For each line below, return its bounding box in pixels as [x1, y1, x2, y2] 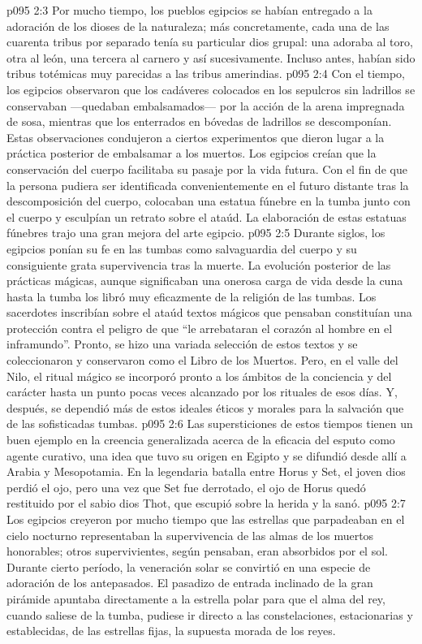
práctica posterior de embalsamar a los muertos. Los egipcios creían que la [6, 145, 377, 162]
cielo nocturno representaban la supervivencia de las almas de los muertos [6, 526, 374, 543]
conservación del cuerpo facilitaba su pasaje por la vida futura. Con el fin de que [6, 160, 407, 177]
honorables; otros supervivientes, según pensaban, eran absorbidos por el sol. [6, 542, 388, 560]
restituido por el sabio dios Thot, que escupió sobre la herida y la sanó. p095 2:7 [6, 495, 406, 512]
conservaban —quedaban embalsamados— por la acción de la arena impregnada [6, 97, 405, 114]
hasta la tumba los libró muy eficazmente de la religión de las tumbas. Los [6, 287, 377, 305]
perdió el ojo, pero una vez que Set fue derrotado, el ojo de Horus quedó [6, 478, 366, 495]
